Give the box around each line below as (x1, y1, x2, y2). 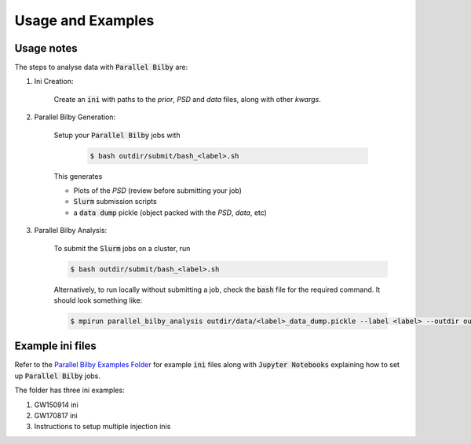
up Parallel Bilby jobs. (14, 371, 101, 380)
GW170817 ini (34, 410, 78, 420)
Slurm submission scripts (73, 197, 157, 206)
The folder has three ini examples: (14, 385, 125, 395)
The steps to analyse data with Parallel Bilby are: (14, 63, 188, 72)
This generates (53, 171, 103, 180)
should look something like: (53, 295, 143, 305)
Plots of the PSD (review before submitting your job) (73, 185, 243, 195)
